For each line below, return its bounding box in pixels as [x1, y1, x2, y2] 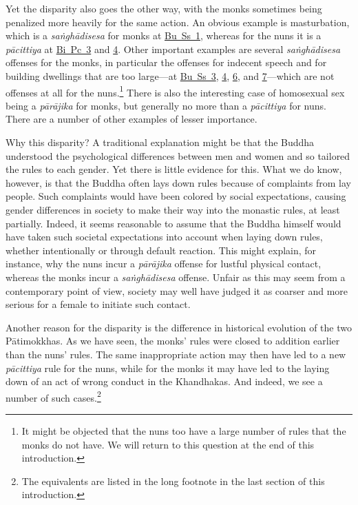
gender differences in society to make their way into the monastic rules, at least [6, 202, 340, 216]
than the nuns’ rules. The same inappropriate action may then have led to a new [6, 347, 346, 361]
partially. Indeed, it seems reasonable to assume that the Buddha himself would [6, 216, 341, 230]
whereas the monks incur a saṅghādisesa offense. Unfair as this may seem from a [6, 269, 346, 284]
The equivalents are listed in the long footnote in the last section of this [21, 473, 325, 488]
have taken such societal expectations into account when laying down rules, [6, 229, 323, 244]
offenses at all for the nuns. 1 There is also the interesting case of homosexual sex [6, 83, 345, 99]
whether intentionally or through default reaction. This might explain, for [6, 243, 317, 257]
